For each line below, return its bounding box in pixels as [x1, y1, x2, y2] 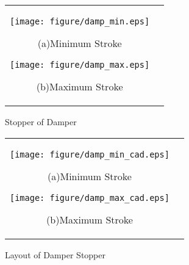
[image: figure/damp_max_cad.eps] [10, 192, 169, 203]
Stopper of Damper [5, 115, 77, 128]
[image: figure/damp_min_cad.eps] [10, 149, 169, 159]
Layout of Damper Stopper [5, 248, 105, 261]
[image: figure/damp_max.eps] [10, 60, 150, 70]
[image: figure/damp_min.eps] [10, 16, 150, 26]
